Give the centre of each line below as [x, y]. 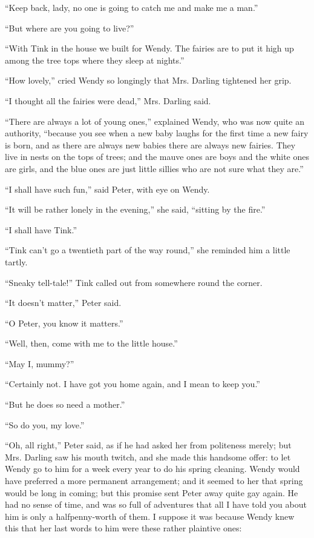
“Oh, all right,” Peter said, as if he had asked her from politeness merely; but [148, 445]
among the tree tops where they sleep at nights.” [95, 60]
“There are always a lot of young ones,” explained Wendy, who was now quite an [155, 121]
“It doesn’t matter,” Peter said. [63, 303]
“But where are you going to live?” [70, 28]
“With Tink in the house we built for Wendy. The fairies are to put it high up [149, 48]
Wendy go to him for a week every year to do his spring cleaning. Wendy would [152, 469]
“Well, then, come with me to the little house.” [91, 343]
